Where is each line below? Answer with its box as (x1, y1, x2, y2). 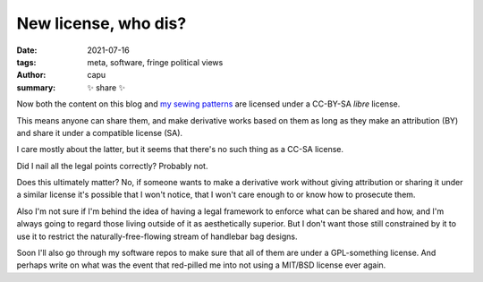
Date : (16, 45, 38, 56)
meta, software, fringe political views (87, 56, 224, 67)
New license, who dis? (16, 13, 187, 33)
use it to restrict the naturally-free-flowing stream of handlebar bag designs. (16, 231, 299, 242)
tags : (16, 56, 37, 67)
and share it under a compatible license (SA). (16, 127, 183, 138)
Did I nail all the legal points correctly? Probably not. (16, 160, 208, 171)
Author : (16, 70, 47, 81)
